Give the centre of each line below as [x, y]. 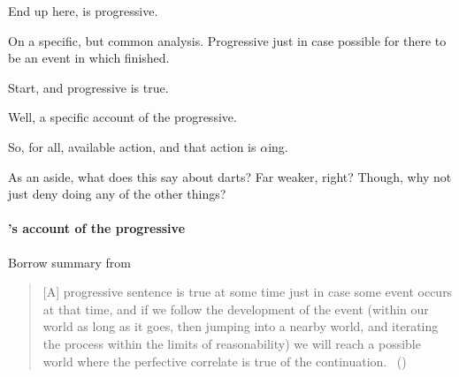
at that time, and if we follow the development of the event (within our [236, 309]
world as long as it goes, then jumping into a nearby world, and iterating [241, 326]
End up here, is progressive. [83, 11]
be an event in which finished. [89, 58]
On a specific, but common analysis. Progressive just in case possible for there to [227, 40]
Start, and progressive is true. [88, 87]
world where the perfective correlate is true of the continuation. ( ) [225, 361]
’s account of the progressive [97, 228]
